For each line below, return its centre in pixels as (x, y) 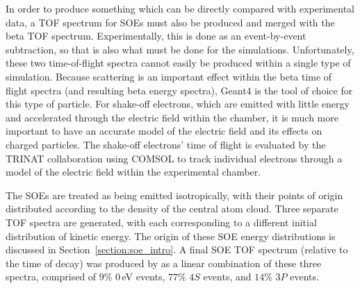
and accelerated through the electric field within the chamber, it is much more (172, 117)
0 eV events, (140, 277)
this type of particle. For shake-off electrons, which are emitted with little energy (178, 104)
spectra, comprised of (51, 277)
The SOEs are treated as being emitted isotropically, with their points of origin (174, 195)
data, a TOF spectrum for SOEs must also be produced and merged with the (170, 22)
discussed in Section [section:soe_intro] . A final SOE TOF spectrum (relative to (177, 249)
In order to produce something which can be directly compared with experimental (180, 8)
